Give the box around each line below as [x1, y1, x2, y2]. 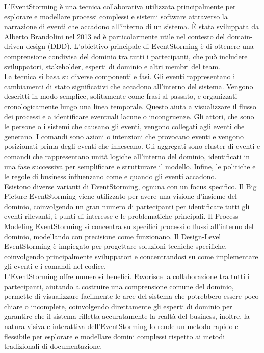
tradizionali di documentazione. [4, 341, 102, 351]
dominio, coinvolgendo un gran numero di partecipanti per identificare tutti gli [4, 200, 250, 211]
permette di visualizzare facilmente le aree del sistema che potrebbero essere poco [4, 291, 259, 301]
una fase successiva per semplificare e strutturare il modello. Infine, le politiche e [4, 161, 256, 171]
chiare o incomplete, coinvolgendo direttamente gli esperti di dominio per [4, 300, 232, 311]
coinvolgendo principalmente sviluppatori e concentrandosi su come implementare [4, 250, 258, 261]
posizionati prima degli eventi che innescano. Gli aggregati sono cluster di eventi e [4, 141, 260, 152]
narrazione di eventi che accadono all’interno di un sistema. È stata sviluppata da [4, 21, 259, 32]
